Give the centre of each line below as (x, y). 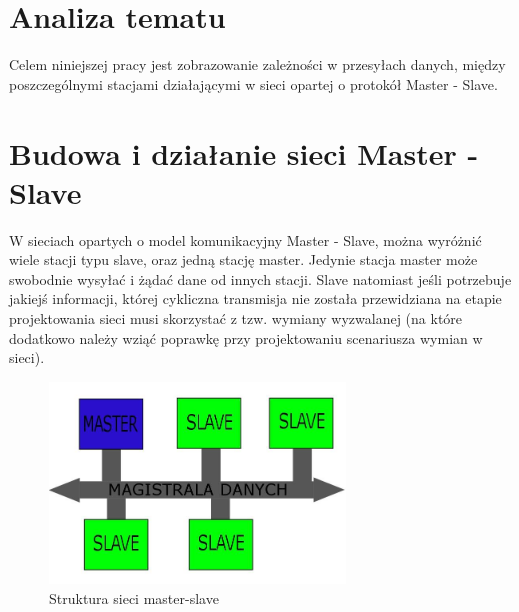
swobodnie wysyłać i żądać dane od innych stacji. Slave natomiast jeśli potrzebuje (260, 278)
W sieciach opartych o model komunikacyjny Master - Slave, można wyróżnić (245, 239)
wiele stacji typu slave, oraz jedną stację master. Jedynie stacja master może (243, 259)
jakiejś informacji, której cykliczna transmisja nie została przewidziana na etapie (255, 298)
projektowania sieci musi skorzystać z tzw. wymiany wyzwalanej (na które (236, 318)
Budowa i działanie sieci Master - (244, 152)
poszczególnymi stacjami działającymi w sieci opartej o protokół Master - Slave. (253, 83)
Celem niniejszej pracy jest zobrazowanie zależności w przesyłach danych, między (257, 64)
